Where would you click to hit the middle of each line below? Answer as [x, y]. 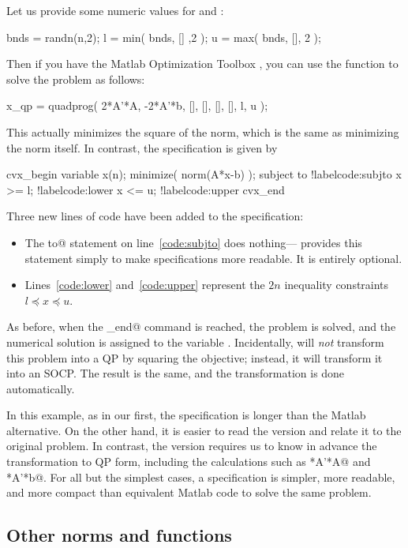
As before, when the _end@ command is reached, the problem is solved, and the [201, 327]
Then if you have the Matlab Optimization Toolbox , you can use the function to [202, 64]
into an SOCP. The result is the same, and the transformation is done [176, 373]
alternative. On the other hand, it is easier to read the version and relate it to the [204, 430]
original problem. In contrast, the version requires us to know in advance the [192, 446]
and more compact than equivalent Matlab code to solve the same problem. [189, 492]
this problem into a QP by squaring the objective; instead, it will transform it [195, 357]
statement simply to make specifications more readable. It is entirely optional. [213, 258]
